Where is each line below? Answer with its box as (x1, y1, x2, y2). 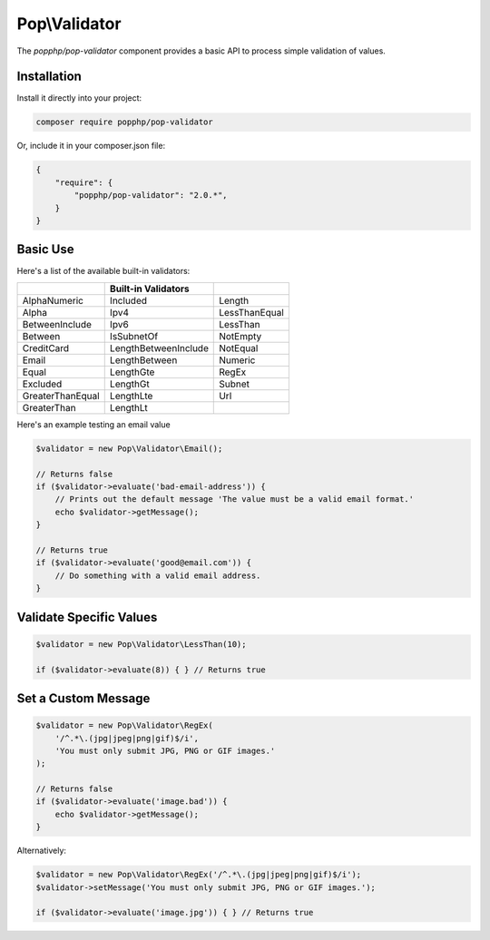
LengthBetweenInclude (109, 341, 209, 354)
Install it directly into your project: (16, 93, 142, 103)
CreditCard (22, 341, 70, 354)
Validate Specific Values (16, 609, 158, 625)
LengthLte (109, 389, 153, 402)
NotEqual (219, 341, 259, 354)
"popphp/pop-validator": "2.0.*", (73, 191, 228, 201)
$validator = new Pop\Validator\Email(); (35, 443, 223, 454)
